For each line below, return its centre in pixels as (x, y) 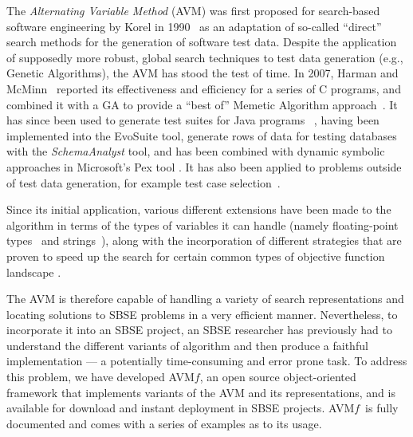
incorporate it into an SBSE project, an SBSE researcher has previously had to (199, 330)
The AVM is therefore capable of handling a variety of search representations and (205, 299)
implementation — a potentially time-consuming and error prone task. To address (207, 361)
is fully (382, 408)
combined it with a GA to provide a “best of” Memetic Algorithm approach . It (202, 104)
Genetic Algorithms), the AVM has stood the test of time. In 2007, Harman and (203, 73)
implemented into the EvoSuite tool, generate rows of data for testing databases (202, 135)
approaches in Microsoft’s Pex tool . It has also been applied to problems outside (204, 166)
